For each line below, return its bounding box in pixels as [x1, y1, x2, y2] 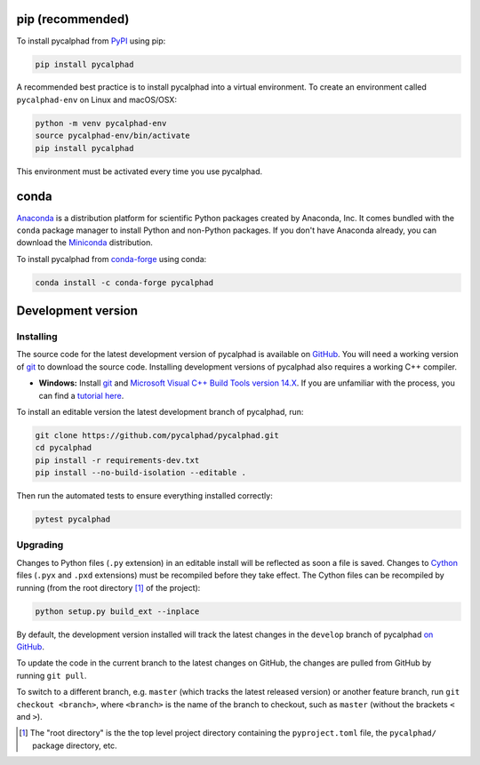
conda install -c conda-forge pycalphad [35, 277, 213, 288]
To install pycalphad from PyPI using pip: [16, 36, 166, 46]
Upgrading [16, 538, 64, 551]
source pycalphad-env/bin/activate [35, 131, 190, 141]
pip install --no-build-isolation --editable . [35, 467, 246, 478]
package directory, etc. [32, 740, 117, 751]
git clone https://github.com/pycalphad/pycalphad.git [35, 430, 279, 440]
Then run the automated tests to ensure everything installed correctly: [16, 490, 273, 501]
